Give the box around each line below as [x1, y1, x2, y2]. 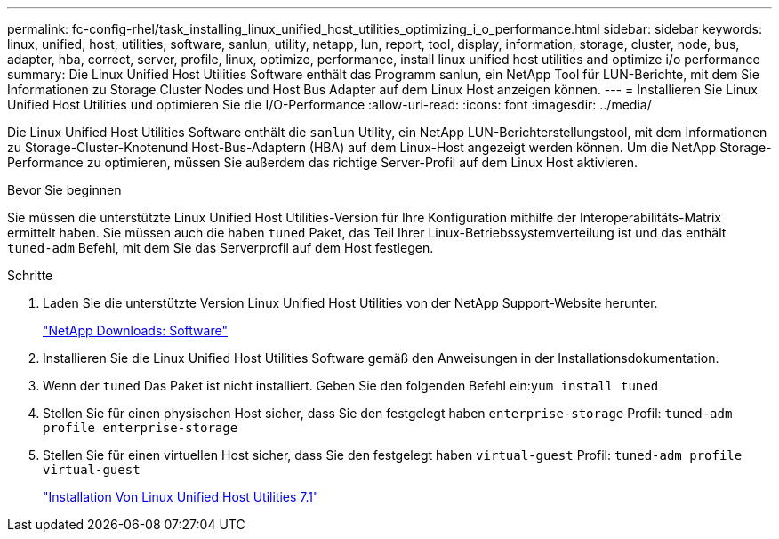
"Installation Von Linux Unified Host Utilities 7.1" [43, 489, 319, 504]
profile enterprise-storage [43, 421, 238, 435]
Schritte [7, 268, 53, 283]
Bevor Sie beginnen [7, 182, 122, 197]
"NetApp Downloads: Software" [43, 323, 228, 338]
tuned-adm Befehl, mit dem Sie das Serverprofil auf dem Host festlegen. [7, 240, 434, 255]
